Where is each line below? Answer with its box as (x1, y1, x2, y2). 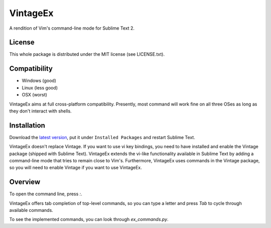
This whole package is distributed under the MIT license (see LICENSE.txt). (9, 51, 165, 57)
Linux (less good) (22, 84, 58, 90)
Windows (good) (22, 78, 56, 84)
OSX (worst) (22, 92, 48, 98)
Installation (9, 121, 45, 130)
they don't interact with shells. (9, 108, 72, 114)
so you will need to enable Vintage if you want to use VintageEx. (9, 165, 143, 171)
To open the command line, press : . (9, 191, 82, 197)
